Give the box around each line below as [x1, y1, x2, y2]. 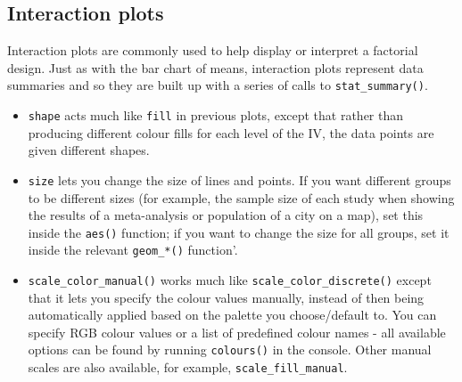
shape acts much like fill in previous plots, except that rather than [28, 106, 404, 125]
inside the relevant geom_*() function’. [28, 240, 238, 259]
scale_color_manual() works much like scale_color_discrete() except [28, 271, 432, 289]
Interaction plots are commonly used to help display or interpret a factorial [7, 41, 418, 60]
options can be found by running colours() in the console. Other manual [28, 340, 432, 359]
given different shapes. [28, 141, 150, 159]
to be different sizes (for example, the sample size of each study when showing [28, 188, 455, 207]
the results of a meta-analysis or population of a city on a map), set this [28, 206, 424, 224]
